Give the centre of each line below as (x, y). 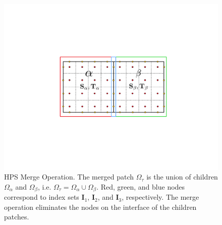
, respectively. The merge (160, 197)
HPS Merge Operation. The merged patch (69, 177)
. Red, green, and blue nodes (141, 186)
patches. (17, 217)
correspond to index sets (42, 197)
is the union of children (182, 177)
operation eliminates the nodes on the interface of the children (100, 207)
